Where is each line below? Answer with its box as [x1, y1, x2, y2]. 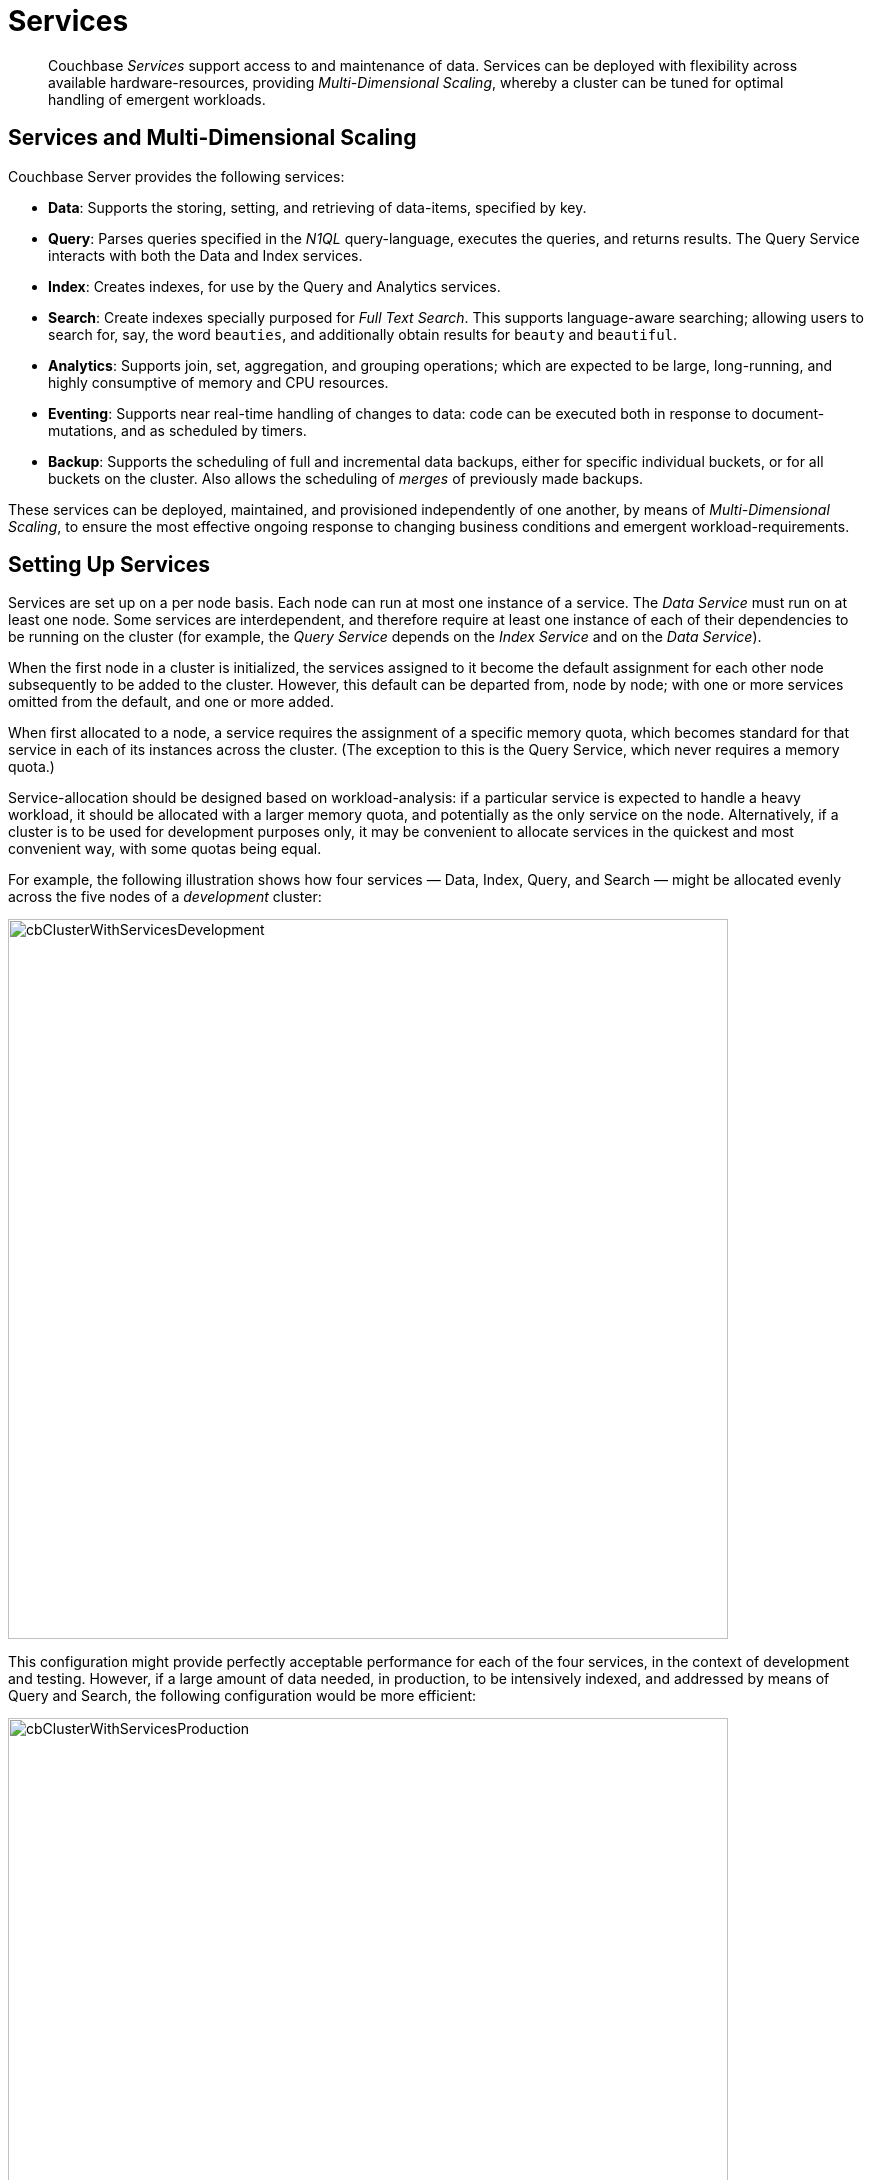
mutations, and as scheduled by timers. [48, 421, 307, 439]
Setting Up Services [8, 552, 211, 578]
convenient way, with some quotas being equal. [8, 840, 322, 858]
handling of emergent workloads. [48, 90, 266, 108]
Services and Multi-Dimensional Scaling [8, 125, 417, 151]
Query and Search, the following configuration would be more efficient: [8, 1687, 477, 1705]
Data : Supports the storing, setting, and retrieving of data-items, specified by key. [48, 198, 587, 216]
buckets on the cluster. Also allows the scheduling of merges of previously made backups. [48, 469, 644, 487]
